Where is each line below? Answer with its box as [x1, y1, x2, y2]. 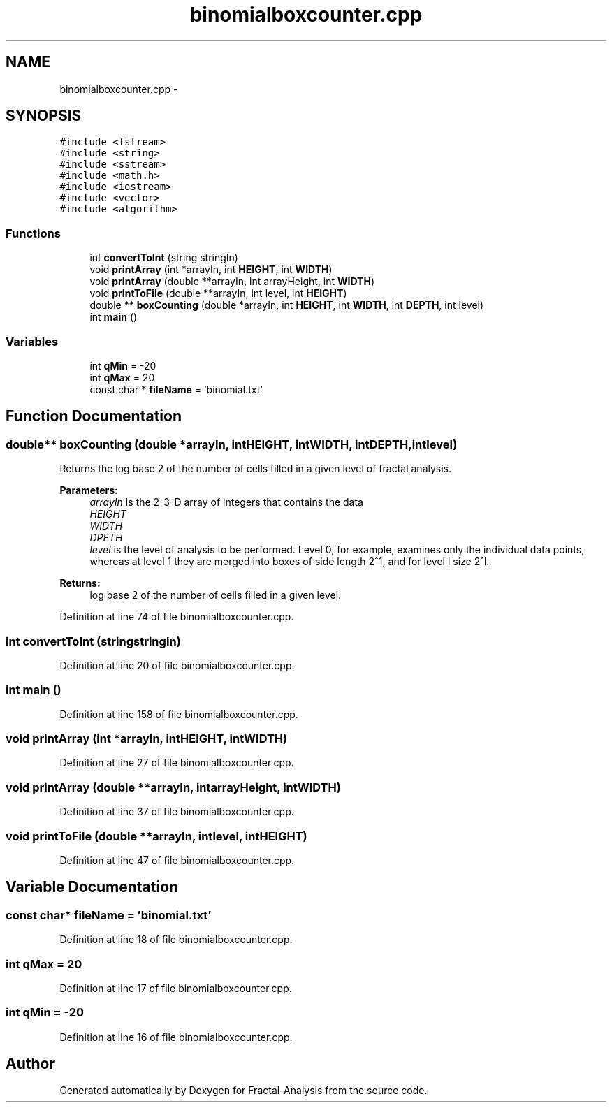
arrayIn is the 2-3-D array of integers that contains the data [89, 496, 363, 509]
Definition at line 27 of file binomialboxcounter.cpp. [59, 757, 294, 769]
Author [6, 1055, 55, 1073]
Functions [6, 226, 61, 240]
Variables [6, 334, 59, 349]
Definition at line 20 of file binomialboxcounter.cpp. [59, 659, 295, 671]
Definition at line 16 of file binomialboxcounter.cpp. [59, 1030, 293, 1043]
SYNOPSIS [6, 107, 82, 125]
